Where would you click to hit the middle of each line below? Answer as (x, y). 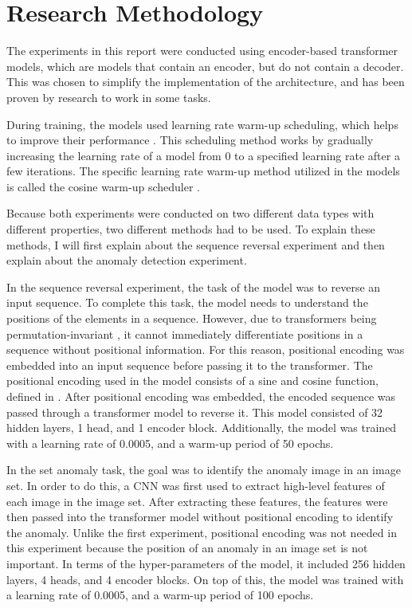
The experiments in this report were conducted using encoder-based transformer (202, 51)
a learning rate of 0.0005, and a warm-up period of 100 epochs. (160, 595)
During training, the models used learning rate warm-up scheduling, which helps (202, 124)
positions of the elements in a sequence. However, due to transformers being (192, 318)
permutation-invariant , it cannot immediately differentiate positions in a (185, 333)
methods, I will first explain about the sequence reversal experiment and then (196, 244)
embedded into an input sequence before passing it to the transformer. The (190, 365)
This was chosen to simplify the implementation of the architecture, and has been (206, 82)
